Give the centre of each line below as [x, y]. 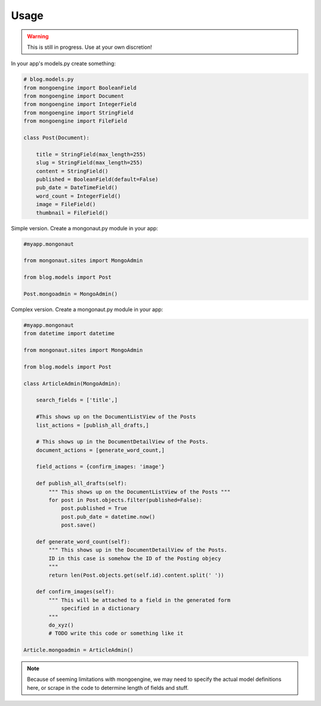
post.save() [78, 525]
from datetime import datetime [69, 334]
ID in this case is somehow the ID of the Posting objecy [135, 558]
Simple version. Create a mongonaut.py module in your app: [85, 228]
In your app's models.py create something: [63, 64]
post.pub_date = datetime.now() [108, 517]
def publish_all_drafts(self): [81, 483]
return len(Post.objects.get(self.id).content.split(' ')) [136, 575]
